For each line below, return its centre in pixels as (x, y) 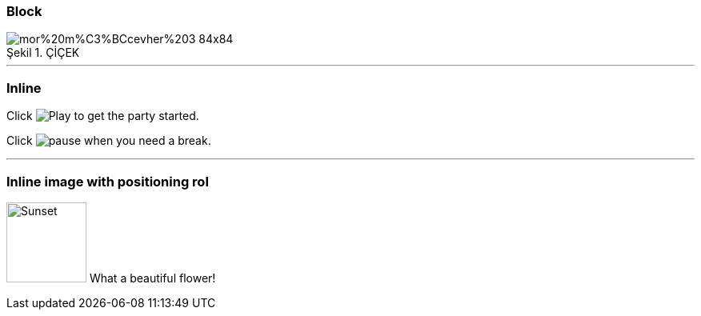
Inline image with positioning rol (108, 181)
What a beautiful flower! (152, 278)
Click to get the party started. (103, 116)
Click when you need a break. (109, 141)
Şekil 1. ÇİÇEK (43, 53)
